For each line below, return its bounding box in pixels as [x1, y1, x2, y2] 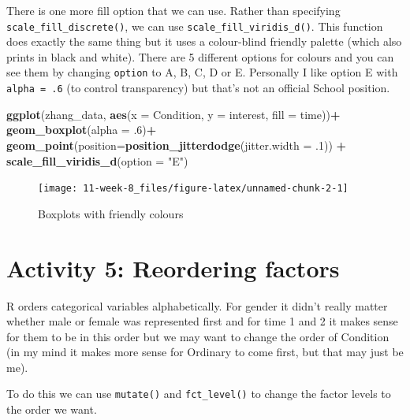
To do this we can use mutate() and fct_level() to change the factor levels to [6, 385, 391, 402]
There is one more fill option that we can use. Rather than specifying [6, 2, 341, 18]
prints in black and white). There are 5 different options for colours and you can [6, 48, 394, 65]
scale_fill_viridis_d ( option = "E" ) [6, 152, 188, 169]
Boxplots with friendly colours [38, 205, 184, 221]
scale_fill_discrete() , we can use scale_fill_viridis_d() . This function [6, 17, 383, 34]
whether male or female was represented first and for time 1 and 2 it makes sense [6, 313, 398, 329]
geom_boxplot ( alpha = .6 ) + [6, 121, 157, 138]
